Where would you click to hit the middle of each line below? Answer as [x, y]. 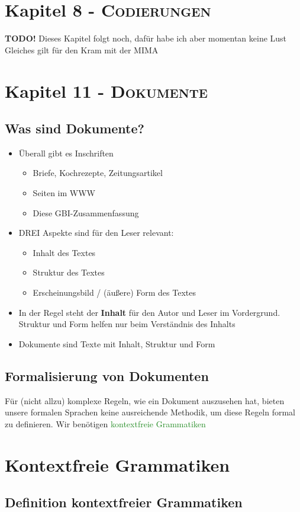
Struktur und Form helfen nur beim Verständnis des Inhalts [127, 324]
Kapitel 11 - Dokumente [106, 90]
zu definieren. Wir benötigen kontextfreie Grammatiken [105, 423]
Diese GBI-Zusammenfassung [86, 212]
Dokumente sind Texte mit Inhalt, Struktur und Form [117, 343]
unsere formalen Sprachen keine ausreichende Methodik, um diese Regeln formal [150, 412]
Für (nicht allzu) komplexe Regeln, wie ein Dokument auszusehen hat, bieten [145, 400]
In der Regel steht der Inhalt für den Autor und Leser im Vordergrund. [149, 312]
